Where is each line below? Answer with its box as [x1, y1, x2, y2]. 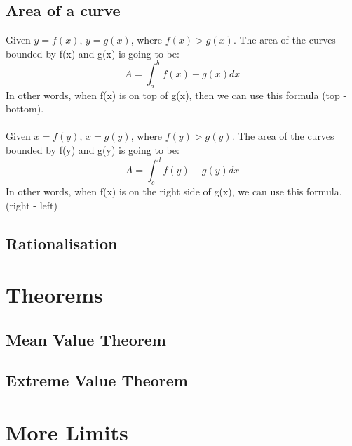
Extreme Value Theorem [6, 369, 188, 391]
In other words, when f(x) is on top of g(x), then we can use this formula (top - [6, 87, 347, 102]
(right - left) [6, 197, 57, 212]
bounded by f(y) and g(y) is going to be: [6, 143, 180, 157]
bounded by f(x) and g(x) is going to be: [6, 46, 180, 60]
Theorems [6, 280, 103, 309]
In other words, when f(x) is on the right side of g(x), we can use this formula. [6, 183, 342, 198]
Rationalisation [6, 232, 118, 254]
